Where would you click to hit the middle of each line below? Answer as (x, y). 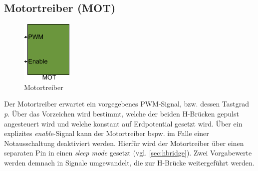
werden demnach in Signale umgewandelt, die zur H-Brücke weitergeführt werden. (129, 162)
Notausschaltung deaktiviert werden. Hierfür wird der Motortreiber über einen (124, 143)
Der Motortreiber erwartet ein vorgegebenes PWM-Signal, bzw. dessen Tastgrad (127, 104)
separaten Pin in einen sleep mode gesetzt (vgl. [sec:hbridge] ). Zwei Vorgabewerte (128, 153)
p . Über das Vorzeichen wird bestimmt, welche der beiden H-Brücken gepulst (122, 113)
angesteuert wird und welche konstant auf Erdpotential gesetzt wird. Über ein (123, 123)
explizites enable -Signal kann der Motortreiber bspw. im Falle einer (107, 133)
